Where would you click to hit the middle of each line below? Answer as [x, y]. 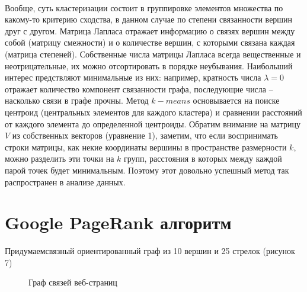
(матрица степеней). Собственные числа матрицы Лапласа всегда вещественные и [153, 54]
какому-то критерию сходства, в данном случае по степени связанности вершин [149, 19]
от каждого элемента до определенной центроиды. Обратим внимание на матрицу [153, 123]
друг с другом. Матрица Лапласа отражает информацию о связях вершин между [150, 31]
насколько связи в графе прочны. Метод [77, 100]
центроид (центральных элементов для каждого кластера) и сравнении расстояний [153, 112]
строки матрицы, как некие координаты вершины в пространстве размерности [146, 147]
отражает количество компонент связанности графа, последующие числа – [139, 89]
